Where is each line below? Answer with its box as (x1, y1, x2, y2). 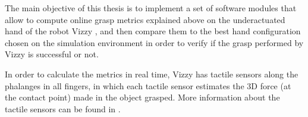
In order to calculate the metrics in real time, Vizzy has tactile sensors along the (5, 67, 298, 80)
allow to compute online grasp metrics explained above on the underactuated (5, 13, 285, 25)
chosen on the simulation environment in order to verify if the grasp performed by (5, 36, 304, 48)
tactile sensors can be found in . (5, 102, 121, 115)
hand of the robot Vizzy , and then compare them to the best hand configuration (5, 25, 301, 37)
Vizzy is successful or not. (5, 48, 99, 60)
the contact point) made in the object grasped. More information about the (5, 91, 280, 103)
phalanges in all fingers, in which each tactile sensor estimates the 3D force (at (5, 79, 291, 92)
